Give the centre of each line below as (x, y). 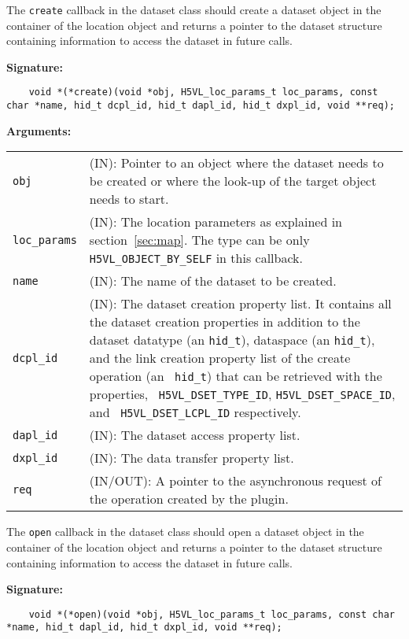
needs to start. (129, 199)
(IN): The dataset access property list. (195, 435)
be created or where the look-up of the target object (233, 181)
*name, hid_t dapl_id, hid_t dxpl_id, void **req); (144, 628)
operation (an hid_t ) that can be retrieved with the (236, 376)
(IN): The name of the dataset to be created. (213, 281)
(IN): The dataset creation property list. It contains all (240, 304)
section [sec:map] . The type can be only (199, 240)
